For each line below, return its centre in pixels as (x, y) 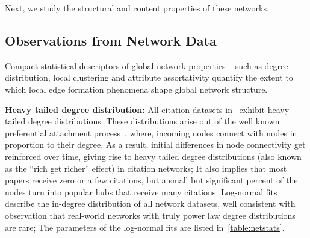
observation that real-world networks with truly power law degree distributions (150, 215)
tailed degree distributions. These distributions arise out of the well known (142, 121)
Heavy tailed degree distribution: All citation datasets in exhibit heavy (147, 109)
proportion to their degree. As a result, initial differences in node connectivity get (155, 145)
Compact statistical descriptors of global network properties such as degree (147, 65)
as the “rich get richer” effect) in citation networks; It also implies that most (146, 168)
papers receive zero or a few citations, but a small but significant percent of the (151, 180)
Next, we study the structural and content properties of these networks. (137, 8)
